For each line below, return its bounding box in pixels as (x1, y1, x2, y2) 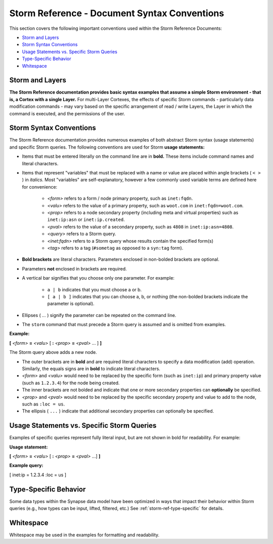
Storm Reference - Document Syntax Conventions (9, 8, 224, 19)
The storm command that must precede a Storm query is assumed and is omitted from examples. (22, 322, 226, 328)
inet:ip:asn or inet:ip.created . (47, 216, 125, 222)
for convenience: (22, 184, 58, 190)
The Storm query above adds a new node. (9, 349, 97, 355)
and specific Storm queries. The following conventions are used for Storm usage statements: (9, 144, 205, 150)
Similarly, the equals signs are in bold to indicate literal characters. (22, 366, 160, 372)
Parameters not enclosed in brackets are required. (22, 265, 127, 271)
